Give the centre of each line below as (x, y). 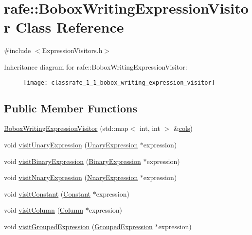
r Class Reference (64, 27)
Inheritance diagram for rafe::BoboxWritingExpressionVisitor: (96, 66)
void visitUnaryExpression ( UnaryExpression (71, 144)
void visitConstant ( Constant (47, 193)
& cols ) (183, 128)
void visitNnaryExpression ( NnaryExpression (71, 177)
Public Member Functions (71, 108)
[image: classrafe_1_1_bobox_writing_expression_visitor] (119, 82)
